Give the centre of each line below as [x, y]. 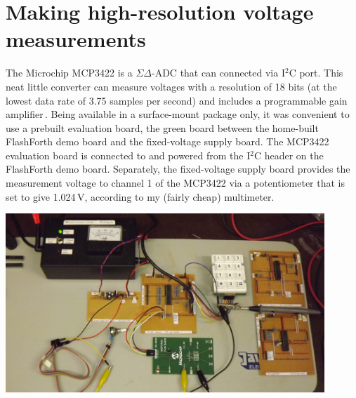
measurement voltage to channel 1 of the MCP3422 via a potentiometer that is [175, 183]
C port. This [316, 73]
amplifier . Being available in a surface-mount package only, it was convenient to [178, 114]
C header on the [289, 155]
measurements [76, 39]
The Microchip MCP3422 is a [69, 73]
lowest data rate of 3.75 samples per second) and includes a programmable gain [177, 100]
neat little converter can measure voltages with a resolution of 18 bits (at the [171, 86]
